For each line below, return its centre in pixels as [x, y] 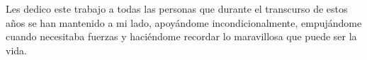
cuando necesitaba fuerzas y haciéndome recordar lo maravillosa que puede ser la [181, 36]
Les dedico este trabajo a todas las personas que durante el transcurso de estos [177, 8]
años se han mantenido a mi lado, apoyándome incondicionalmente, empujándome [184, 22]
